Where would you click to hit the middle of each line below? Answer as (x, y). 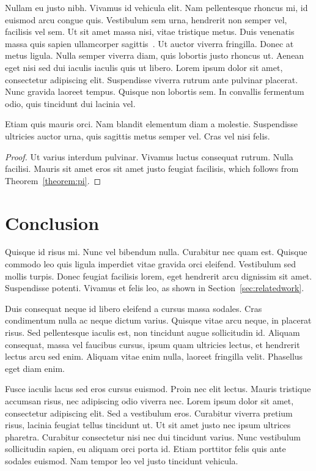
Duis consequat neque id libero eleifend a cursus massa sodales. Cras (134, 308)
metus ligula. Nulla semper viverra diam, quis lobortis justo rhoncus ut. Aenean (155, 55)
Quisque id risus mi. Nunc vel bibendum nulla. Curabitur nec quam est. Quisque (156, 252)
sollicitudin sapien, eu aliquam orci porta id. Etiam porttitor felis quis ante (145, 449)
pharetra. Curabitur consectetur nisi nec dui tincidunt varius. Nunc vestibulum (153, 436)
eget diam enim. (35, 368)
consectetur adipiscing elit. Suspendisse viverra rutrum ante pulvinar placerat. (152, 79)
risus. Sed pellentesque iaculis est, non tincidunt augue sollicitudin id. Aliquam (152, 332)
